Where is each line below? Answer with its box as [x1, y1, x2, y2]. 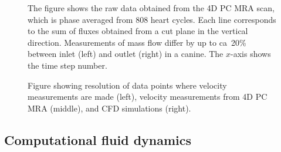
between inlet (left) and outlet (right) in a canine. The [28, 48, 224, 60]
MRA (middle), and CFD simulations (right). [28, 102, 191, 114]
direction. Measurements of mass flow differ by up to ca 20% [28, 36, 246, 48]
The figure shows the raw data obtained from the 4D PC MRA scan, [28, 2, 275, 13]
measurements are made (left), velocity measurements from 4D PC [28, 90, 268, 103]
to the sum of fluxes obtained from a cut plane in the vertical [28, 25, 248, 37]
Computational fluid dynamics [4, 130, 192, 148]
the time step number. [28, 59, 107, 71]
